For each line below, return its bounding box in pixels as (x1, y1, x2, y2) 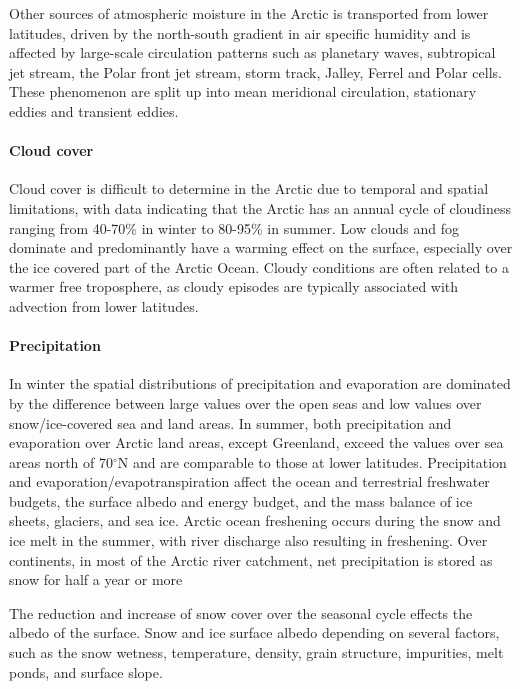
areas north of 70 (9, 451, 113, 472)
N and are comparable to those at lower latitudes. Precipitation (117, 451, 507, 472)
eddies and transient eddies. (9, 100, 179, 121)
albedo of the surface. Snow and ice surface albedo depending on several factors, (9, 622, 500, 643)
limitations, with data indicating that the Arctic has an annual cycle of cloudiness (9, 197, 512, 218)
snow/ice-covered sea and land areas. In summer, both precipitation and (9, 412, 452, 433)
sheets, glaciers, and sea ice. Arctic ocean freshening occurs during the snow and (9, 510, 501, 531)
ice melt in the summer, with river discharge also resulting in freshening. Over (9, 530, 488, 551)
